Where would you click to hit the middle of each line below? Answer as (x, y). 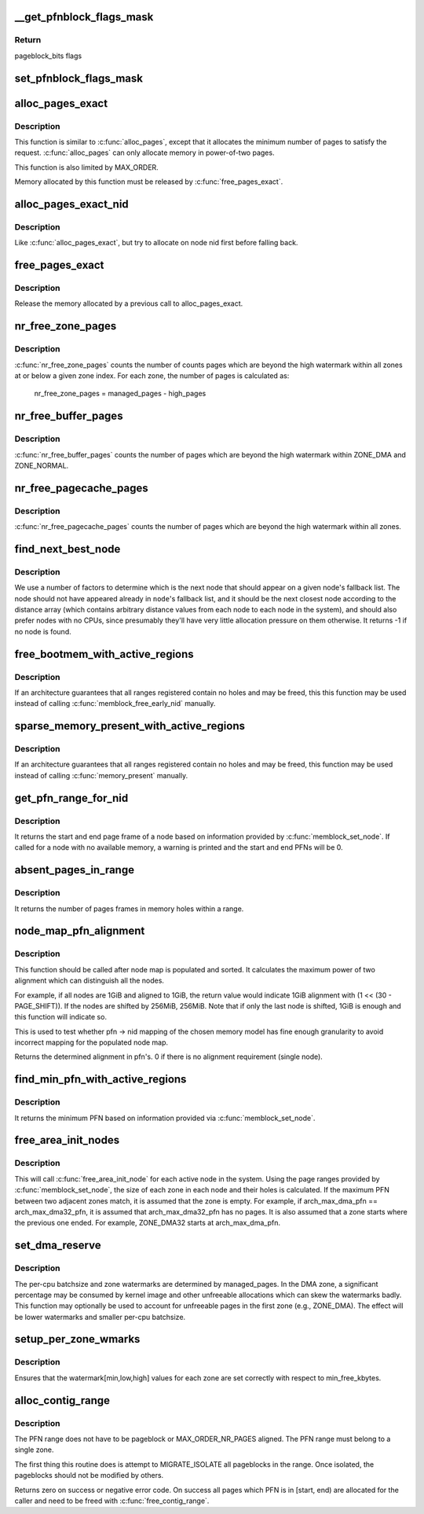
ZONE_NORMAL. (42, 465)
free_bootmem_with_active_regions (104, 654)
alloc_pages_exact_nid (71, 204)
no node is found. (43, 631)
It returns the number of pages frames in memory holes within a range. (129, 909)
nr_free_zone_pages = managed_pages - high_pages (120, 394)
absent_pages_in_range (75, 870)
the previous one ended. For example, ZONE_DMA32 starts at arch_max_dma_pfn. (147, 1223)
